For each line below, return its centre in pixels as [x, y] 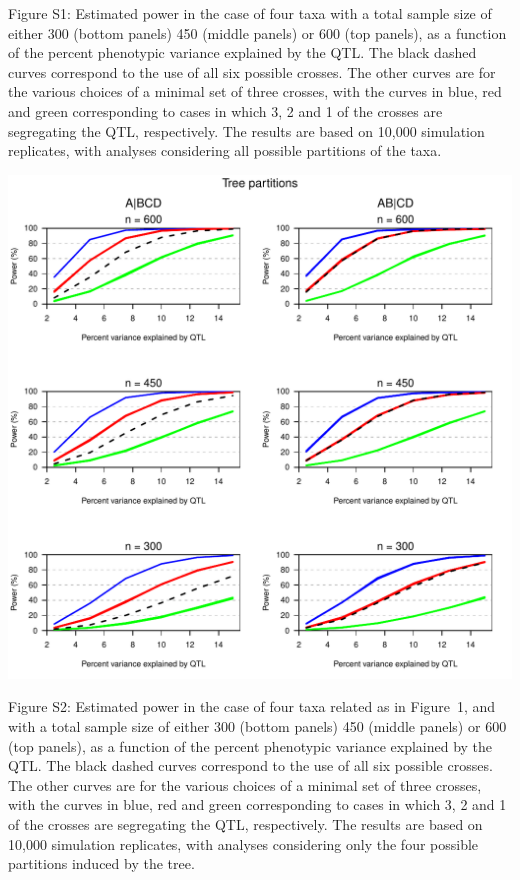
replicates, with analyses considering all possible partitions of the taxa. [225, 150]
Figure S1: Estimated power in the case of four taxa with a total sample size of [250, 13]
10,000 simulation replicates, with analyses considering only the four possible [243, 843]
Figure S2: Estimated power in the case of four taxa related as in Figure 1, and [252, 706]
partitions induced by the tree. [101, 863]
